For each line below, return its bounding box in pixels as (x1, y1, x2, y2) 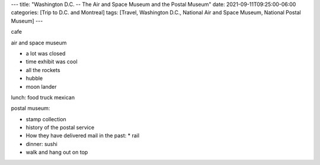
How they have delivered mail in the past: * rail (25, 132, 139, 139)
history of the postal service (25, 124, 95, 131)
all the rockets (25, 66, 60, 73)
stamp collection (25, 115, 66, 122)
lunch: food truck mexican (11, 93, 75, 101)
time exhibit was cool (25, 58, 78, 65)
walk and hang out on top (25, 148, 88, 156)
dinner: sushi (25, 140, 57, 147)
